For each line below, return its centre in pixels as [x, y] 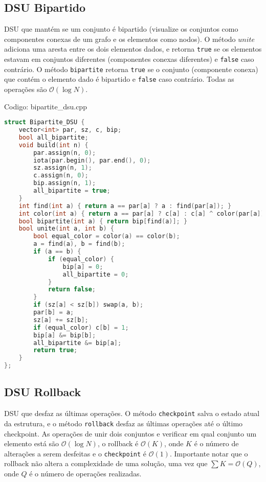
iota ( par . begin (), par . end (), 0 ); [92, 160]
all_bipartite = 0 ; [96, 274]
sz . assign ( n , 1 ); [63, 168]
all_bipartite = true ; [72, 191]
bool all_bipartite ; [53, 137]
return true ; [56, 350]
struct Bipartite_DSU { [45, 122]
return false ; [72, 290]
